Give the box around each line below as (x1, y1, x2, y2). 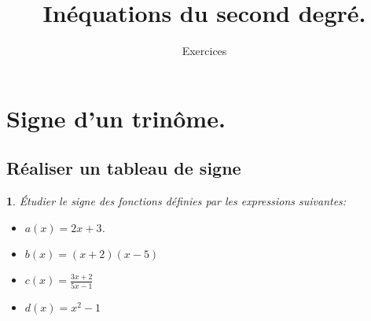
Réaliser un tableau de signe (6, 156, 241, 180)
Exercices (182, 42, 227, 59)
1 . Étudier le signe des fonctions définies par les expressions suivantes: (6, 193, 347, 209)
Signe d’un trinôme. (6, 101, 226, 134)
